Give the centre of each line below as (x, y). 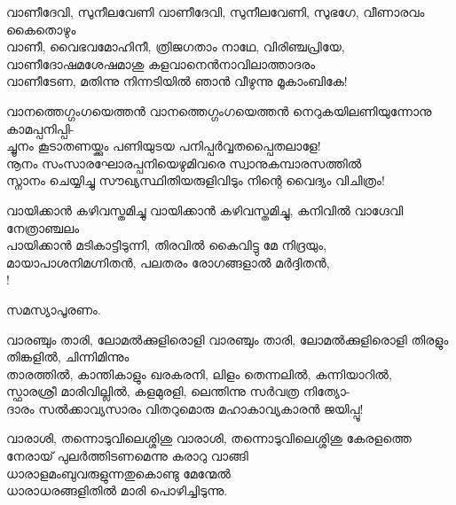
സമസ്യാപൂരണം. (54, 309)
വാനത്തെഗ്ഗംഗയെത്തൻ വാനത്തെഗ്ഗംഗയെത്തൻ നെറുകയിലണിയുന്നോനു (219, 110)
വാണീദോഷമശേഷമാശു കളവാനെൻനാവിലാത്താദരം (161, 63)
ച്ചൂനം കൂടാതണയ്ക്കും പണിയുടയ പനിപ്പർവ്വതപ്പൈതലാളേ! (164, 146)
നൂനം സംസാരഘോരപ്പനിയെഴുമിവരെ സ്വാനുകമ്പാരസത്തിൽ (184, 163)
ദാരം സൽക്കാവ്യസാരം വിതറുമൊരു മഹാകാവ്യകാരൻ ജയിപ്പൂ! (185, 408)
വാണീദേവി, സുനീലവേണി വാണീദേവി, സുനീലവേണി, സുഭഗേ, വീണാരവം (216, 12)
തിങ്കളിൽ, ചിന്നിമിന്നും (68, 357)
